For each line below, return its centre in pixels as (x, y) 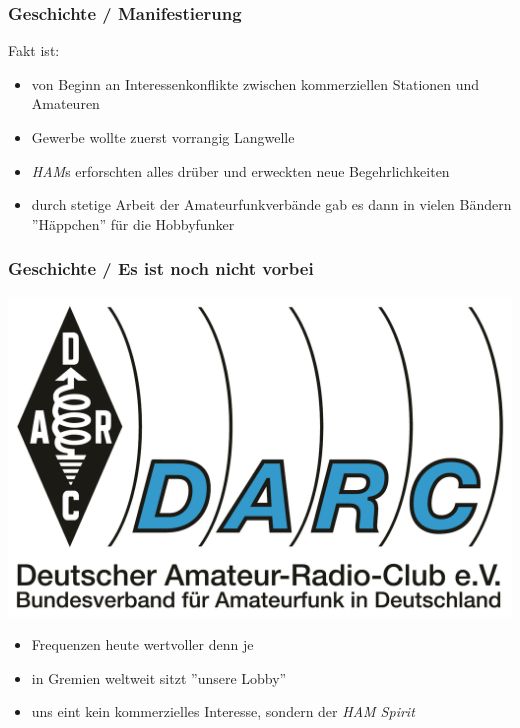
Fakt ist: (34, 50)
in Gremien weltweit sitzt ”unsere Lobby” (159, 677)
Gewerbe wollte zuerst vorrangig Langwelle (163, 137)
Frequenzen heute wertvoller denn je (142, 644)
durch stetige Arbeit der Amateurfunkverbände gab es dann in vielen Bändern (271, 204)
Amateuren (65, 103)
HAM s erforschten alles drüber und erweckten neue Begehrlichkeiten (240, 170)
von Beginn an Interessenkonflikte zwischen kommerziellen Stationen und (255, 83)
